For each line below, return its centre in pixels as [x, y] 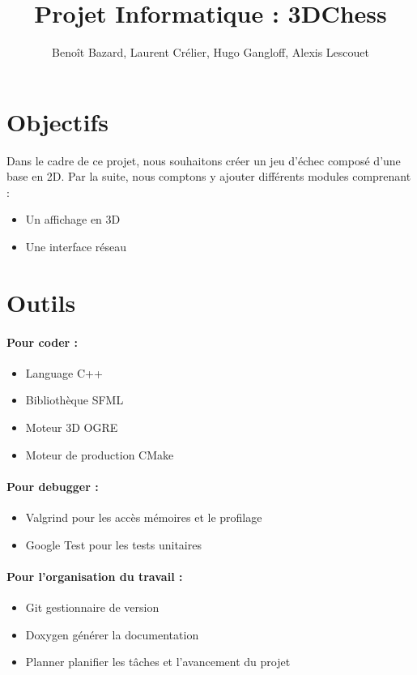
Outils [41, 302]
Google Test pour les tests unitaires [113, 544]
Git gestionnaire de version [92, 607]
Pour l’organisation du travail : [95, 576]
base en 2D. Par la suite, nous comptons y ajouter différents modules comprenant [209, 176]
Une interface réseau [76, 247]
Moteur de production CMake [100, 454]
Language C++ [64, 372]
